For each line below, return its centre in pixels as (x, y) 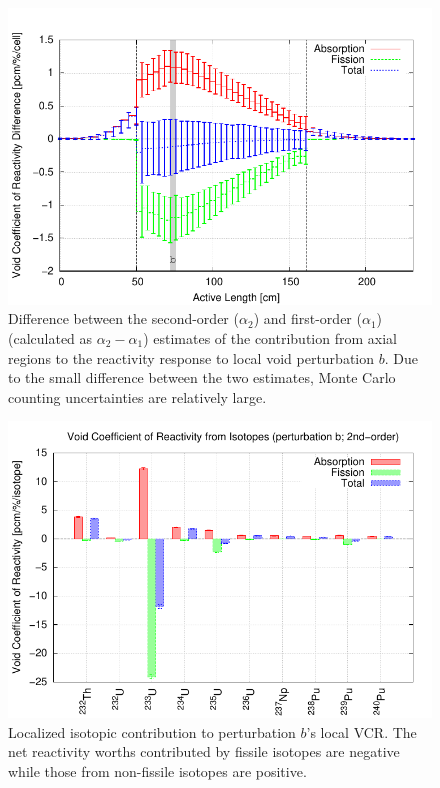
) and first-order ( (307, 318)
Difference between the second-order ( (123, 318)
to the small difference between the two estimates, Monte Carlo (202, 377)
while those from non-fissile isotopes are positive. (157, 770)
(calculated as (50, 337)
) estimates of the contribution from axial (270, 337)
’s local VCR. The (361, 731)
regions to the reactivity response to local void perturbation (191, 357)
